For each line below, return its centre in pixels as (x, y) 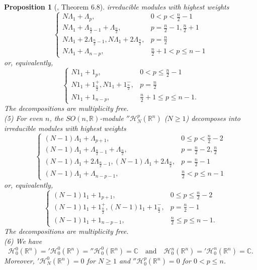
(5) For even (23, 118)
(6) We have (23, 241)
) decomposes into (213, 118)
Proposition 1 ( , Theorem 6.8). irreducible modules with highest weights (117, 7)
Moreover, (19, 261)
